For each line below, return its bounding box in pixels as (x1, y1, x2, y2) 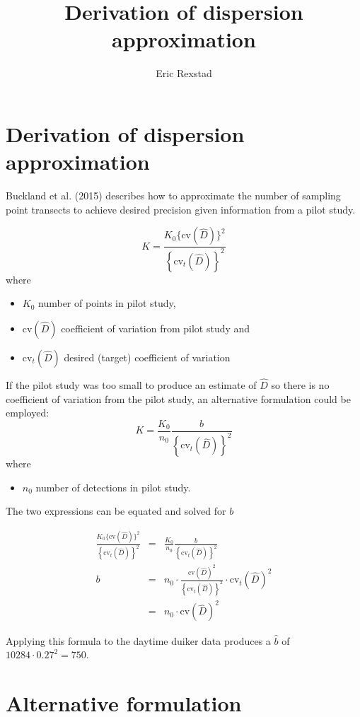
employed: (6, 405, 50, 420)
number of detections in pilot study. (35, 479, 191, 494)
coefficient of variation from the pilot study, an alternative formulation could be (6, 391, 351, 406)
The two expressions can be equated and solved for (6, 503, 226, 518)
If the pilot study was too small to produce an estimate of (6, 378, 257, 392)
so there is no (271, 378, 330, 392)
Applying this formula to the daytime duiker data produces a (6, 633, 271, 648)
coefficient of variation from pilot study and (61, 320, 250, 335)
